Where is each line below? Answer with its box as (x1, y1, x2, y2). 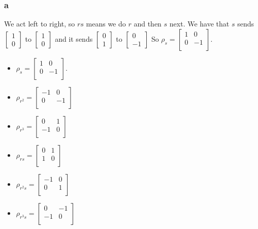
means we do (86, 18, 126, 29)
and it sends (55, 33, 93, 44)
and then (134, 18, 162, 29)
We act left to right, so (4, 18, 75, 29)
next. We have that (169, 18, 230, 29)
